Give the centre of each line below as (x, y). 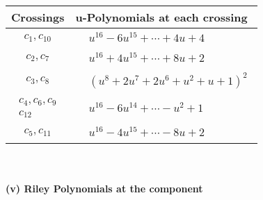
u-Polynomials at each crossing (161, 17)
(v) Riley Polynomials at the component (104, 188)
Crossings (38, 17)
